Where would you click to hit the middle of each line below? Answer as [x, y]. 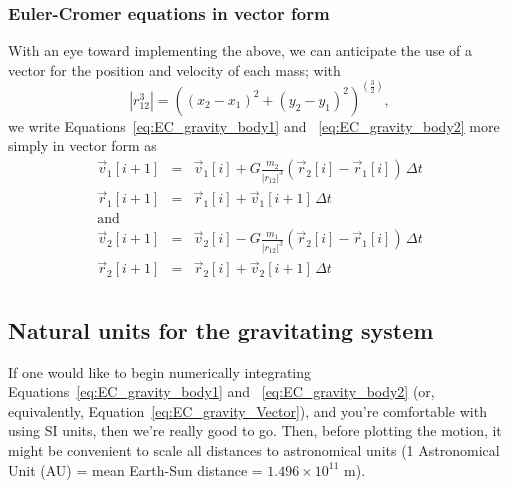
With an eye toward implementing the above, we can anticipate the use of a [240, 50]
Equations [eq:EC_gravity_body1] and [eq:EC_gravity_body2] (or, [221, 391]
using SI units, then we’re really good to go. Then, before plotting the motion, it [255, 430]
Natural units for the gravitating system [221, 329]
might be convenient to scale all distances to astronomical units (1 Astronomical [254, 449]
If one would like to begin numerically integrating [160, 371]
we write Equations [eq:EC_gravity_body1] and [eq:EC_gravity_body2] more [254, 125]
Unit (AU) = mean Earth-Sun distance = [135, 469]
